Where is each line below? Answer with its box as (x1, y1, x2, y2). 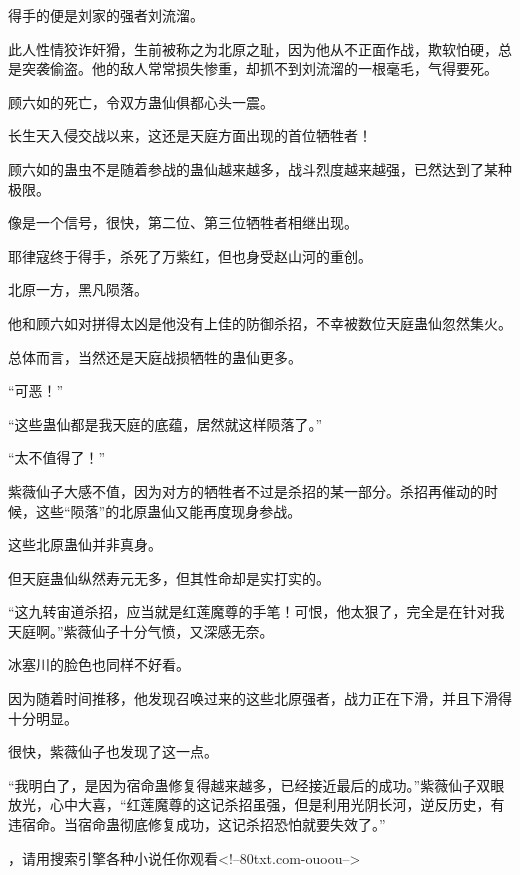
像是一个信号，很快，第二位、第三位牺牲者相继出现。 (8, 212, 358, 233)
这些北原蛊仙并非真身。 (8, 534, 162, 555)
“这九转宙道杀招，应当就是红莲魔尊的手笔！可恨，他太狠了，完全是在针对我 (8, 601, 505, 622)
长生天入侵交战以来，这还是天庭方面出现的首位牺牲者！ (8, 125, 372, 146)
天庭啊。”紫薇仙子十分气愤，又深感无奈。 (8, 620, 274, 641)
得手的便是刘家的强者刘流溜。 (8, 5, 204, 25)
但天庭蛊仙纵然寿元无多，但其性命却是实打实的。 (8, 567, 330, 588)
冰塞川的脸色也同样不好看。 (8, 654, 190, 675)
